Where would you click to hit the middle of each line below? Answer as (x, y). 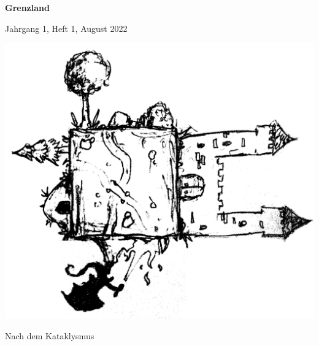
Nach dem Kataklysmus (50, 335)
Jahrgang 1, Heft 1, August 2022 (66, 28)
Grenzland (27, 7)
